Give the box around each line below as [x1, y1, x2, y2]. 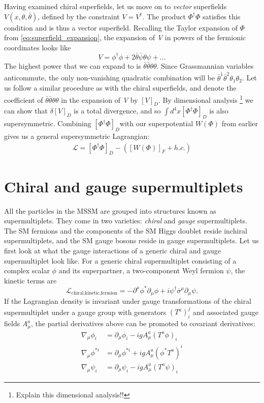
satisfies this [202, 11, 241, 21]
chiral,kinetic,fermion [71, 291, 118, 296]
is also [209, 105, 228, 116]
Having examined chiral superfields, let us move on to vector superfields [4, 1, 227, 11]
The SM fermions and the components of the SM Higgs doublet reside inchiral [4, 225, 247, 236]
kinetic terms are [4, 275, 57, 285]
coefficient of [4, 94, 43, 105]
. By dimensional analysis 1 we [158, 93, 253, 105]
